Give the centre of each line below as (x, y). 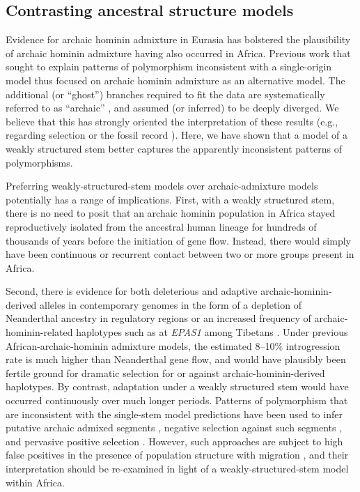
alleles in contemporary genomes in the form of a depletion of (171, 304)
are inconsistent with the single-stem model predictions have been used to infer (174, 414)
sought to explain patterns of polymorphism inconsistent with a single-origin (169, 67)
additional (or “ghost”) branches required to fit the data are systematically (165, 94)
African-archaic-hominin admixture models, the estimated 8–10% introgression (173, 345)
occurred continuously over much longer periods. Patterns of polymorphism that (177, 400)
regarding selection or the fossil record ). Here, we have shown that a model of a (177, 135)
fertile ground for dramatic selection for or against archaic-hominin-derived (165, 372)
